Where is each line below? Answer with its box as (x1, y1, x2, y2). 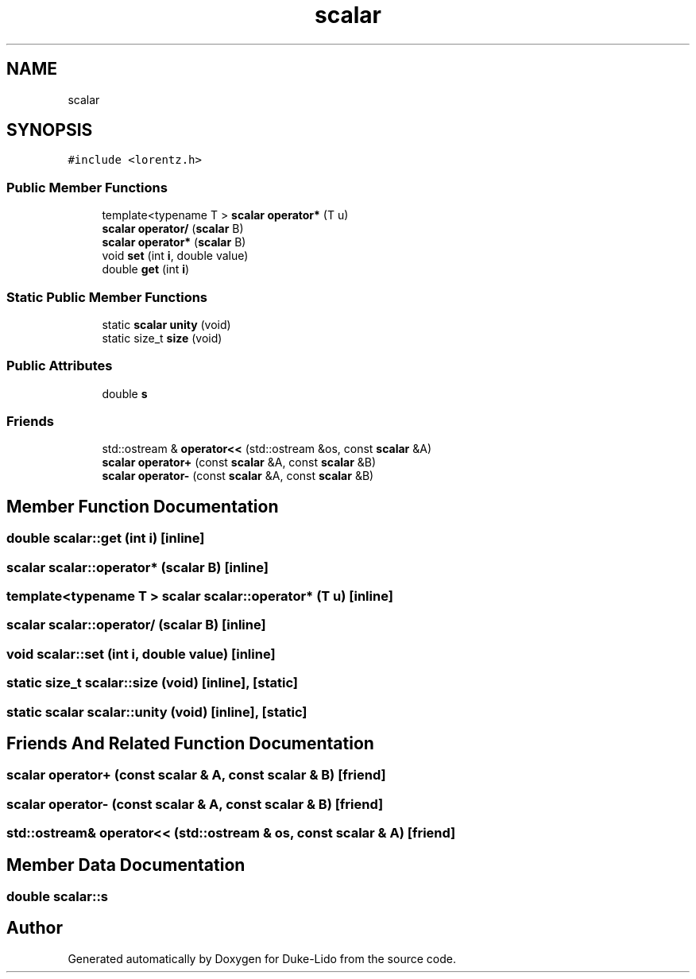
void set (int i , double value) (102, 249, 249, 263)
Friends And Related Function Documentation (6, 733, 374, 753)
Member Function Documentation (6, 496, 279, 517)
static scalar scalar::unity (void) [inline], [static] (6, 703, 307, 720)
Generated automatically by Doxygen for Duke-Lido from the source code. (68, 951, 456, 965)
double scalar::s (6, 888, 109, 904)
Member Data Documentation (6, 854, 246, 875)
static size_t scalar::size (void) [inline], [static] (6, 675, 298, 691)
